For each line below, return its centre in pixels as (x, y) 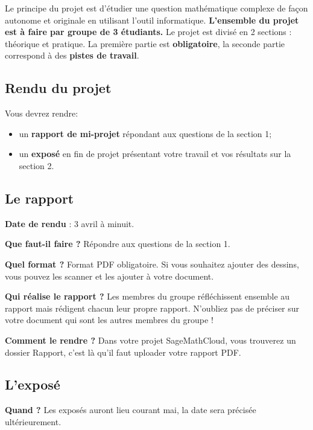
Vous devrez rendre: (42, 113)
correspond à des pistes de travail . (72, 55)
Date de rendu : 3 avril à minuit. (70, 223)
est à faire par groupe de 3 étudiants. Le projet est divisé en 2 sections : (148, 32)
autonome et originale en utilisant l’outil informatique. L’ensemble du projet (152, 20)
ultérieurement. (33, 421)
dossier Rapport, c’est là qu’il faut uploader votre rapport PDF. (123, 352)
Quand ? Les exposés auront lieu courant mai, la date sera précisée (131, 410)
